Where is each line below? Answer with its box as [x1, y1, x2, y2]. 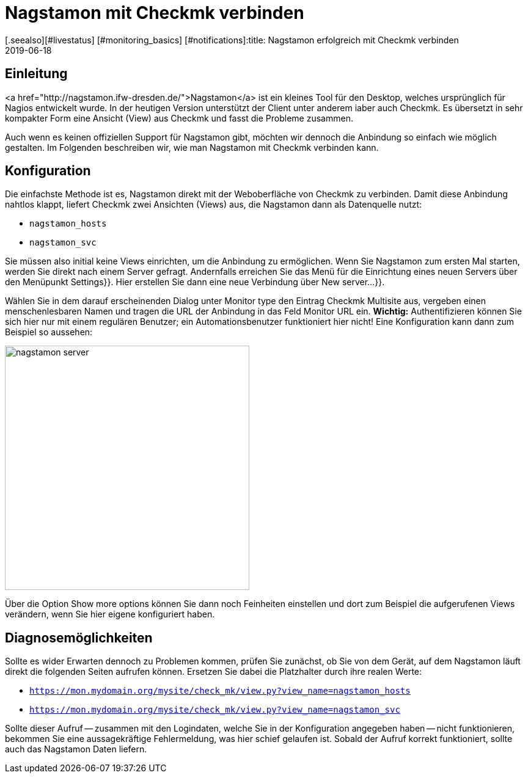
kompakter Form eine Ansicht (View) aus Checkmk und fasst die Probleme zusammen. [5, 112, 353, 123]
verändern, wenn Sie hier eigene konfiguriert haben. [5, 609, 215, 620]
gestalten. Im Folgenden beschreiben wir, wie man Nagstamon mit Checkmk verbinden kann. [5, 142, 379, 153]
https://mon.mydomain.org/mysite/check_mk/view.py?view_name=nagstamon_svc [29, 705, 400, 715]
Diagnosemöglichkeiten [5, 630, 153, 645]
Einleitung [5, 66, 68, 82]
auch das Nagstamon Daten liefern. [5, 744, 147, 755]
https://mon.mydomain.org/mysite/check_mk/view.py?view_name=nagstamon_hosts [29, 686, 411, 696]
